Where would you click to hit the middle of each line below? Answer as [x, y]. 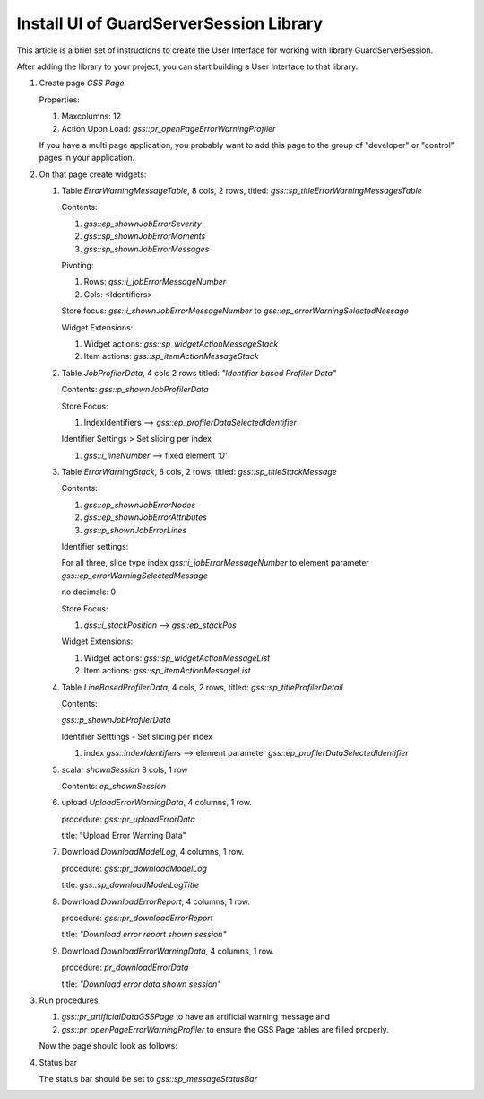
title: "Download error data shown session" [141, 984]
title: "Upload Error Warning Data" [124, 836]
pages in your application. [87, 158]
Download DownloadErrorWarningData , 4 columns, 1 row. [168, 951]
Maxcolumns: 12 [91, 116]
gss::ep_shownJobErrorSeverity [143, 224]
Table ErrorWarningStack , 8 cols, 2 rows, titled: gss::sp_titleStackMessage [199, 472]
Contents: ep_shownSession [114, 786]
